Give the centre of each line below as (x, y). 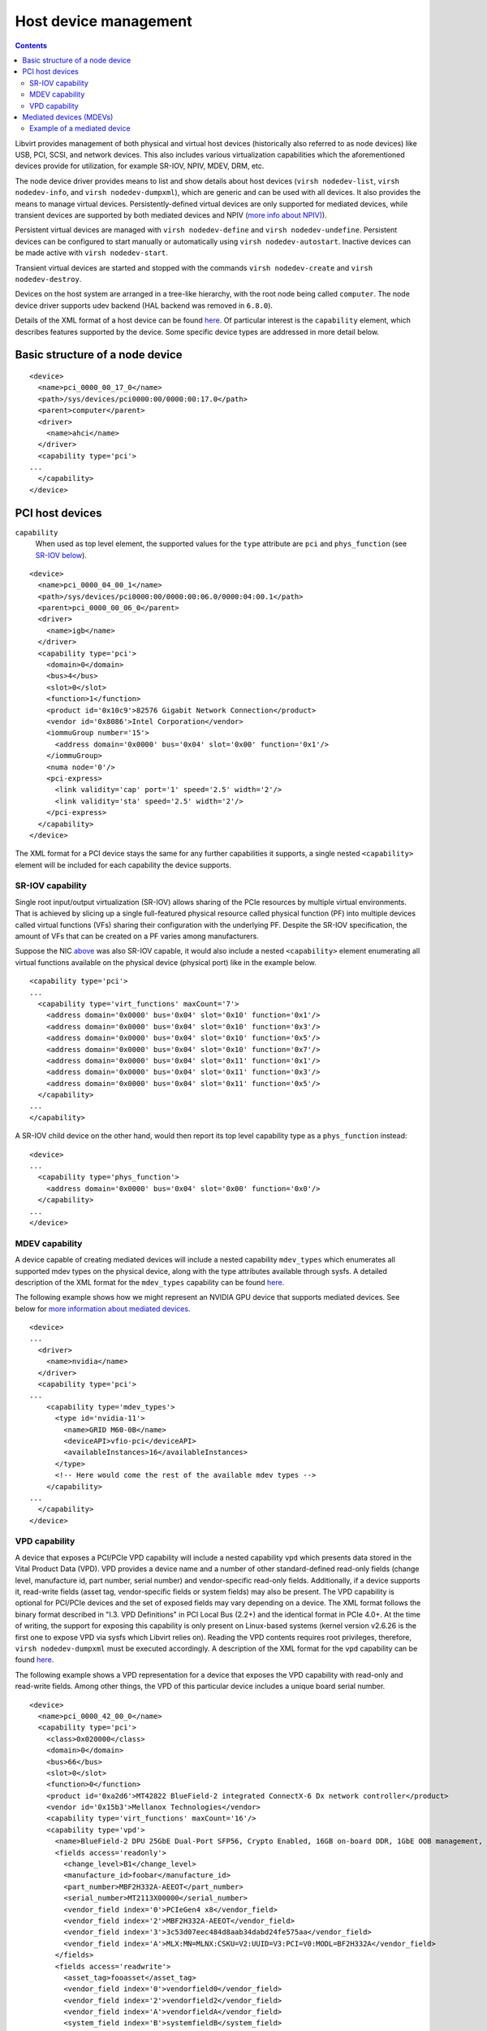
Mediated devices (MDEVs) (68, 117)
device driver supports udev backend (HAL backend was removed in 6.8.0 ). (144, 305)
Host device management (103, 21)
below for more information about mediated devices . (103, 1309)
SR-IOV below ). (61, 555)
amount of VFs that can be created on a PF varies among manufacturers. (137, 936)
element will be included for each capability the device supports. (123, 864)
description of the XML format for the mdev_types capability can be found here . (150, 1282)
